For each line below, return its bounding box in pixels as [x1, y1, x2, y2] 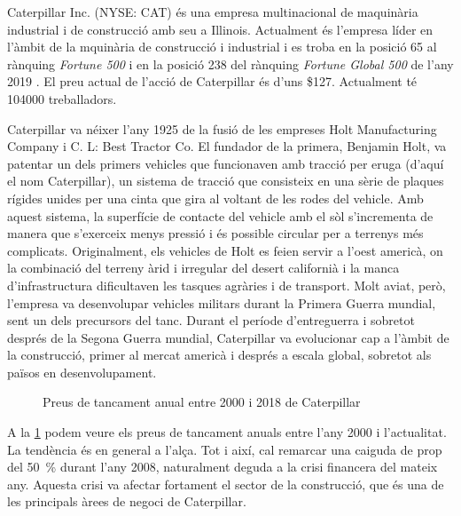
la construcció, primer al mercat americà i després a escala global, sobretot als [7, 345, 432, 364]
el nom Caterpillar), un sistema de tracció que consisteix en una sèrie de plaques [7, 171, 444, 190]
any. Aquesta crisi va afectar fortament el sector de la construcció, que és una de [7, 474, 444, 493]
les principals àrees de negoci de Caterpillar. [7, 492, 246, 511]
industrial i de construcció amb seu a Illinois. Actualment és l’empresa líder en [7, 20, 434, 38]
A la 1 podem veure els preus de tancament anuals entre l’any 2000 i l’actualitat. [7, 423, 447, 441]
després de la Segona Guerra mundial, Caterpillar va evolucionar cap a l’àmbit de [7, 328, 449, 346]
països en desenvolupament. [7, 362, 157, 381]
